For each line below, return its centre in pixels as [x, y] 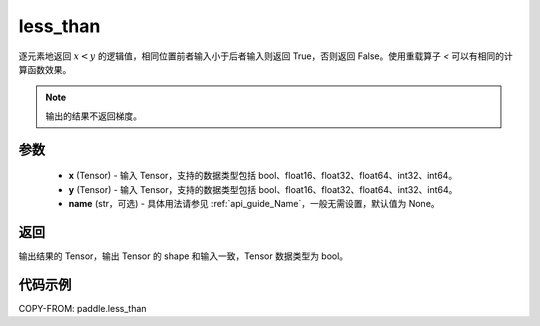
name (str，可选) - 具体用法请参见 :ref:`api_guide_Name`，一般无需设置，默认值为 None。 [254, 203]
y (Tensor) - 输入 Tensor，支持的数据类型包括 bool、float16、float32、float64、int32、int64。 [263, 189]
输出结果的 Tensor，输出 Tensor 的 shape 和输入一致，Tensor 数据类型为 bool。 [183, 256]
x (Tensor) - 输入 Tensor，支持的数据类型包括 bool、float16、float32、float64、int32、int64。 [263, 176]
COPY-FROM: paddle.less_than [82, 308]
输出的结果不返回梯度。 [93, 116]
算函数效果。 [45, 69]
